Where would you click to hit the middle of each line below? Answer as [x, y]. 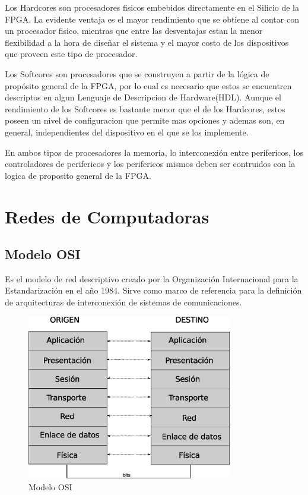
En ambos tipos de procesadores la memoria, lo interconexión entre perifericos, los [154, 152]
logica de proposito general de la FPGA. [78, 175]
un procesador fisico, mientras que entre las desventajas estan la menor [134, 31]
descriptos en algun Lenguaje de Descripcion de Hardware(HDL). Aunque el [143, 97]
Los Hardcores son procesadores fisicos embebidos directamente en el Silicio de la [152, 7]
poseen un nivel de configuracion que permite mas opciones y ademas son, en [145, 120]
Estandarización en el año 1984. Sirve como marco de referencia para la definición [153, 290]
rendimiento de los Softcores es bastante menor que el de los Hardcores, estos [145, 108]
